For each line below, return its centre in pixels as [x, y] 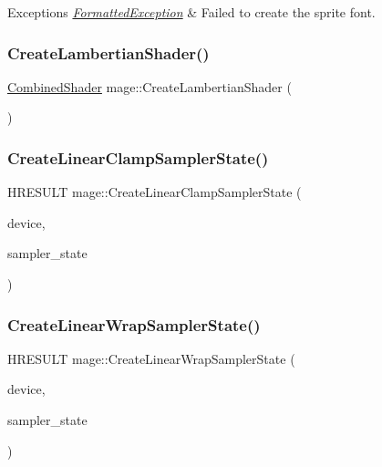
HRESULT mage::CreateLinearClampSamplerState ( [155, 192]
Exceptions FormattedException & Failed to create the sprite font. [191, 12]
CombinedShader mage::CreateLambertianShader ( [150, 86]
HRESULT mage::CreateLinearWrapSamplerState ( [151, 358]
